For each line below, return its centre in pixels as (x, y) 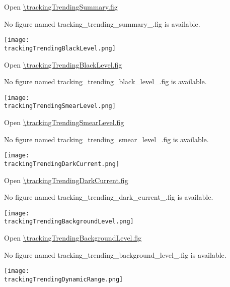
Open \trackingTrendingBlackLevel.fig (63, 64)
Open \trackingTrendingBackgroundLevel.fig (73, 238)
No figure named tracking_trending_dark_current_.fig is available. (109, 197)
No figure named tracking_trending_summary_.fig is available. (102, 23)
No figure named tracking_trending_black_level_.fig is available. (105, 81)
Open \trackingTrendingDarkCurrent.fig (66, 180)
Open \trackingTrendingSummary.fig (61, 7)
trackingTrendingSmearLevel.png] (60, 106)
